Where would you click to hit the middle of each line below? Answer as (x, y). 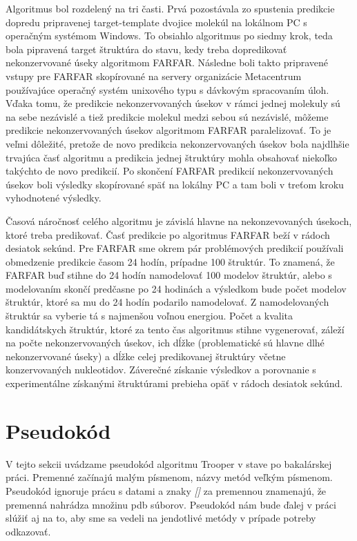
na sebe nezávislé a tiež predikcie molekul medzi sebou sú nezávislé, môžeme (167, 116)
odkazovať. (28, 531)
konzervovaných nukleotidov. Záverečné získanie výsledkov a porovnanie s (161, 370)
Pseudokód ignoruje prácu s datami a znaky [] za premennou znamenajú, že (166, 490)
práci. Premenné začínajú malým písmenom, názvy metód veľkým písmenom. (169, 477)
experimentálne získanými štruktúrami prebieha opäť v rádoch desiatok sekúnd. (174, 383)
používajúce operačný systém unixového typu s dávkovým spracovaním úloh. (167, 89)
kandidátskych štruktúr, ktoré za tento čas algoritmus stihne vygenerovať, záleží (175, 329)
